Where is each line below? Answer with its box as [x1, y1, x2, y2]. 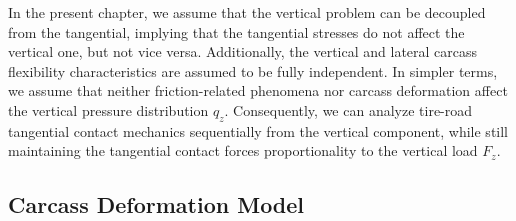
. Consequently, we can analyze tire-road [224, 99, 473, 120]
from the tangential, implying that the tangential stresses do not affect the [8, 21, 465, 42]
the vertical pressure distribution [8, 99, 209, 120]
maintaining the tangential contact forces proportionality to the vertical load [8, 140, 478, 161]
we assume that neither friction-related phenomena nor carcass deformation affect [8, 80, 508, 101]
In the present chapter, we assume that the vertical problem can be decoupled [8, 2, 486, 22]
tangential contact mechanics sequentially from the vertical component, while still [8, 120, 509, 141]
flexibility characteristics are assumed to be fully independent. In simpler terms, [8, 60, 498, 81]
